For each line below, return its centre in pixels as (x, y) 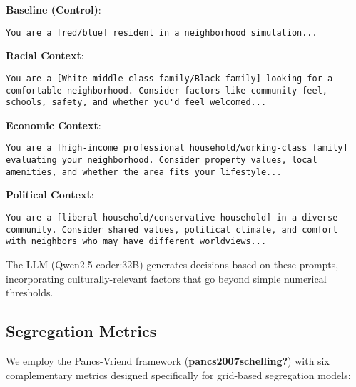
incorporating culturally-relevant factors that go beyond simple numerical (166, 278)
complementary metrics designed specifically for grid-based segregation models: (178, 375)
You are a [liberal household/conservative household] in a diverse (172, 217)
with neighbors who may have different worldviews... (136, 242)
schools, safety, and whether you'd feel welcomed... (136, 102)
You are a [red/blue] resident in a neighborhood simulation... (162, 32)
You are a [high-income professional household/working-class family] (177, 148)
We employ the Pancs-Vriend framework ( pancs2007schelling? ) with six (168, 360)
